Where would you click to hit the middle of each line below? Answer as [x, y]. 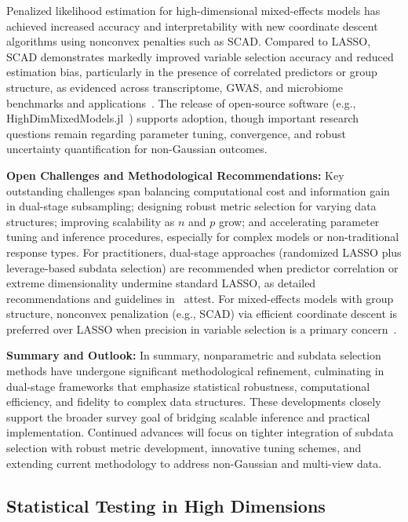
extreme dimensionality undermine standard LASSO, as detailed [161, 283]
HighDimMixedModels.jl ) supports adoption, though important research [183, 118]
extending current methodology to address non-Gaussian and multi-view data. [194, 463]
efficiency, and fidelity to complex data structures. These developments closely [194, 402]
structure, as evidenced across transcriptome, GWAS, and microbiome [175, 87]
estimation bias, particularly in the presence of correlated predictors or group [192, 72]
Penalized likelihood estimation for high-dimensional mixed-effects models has [193, 10]
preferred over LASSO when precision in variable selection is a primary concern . [202, 329]
